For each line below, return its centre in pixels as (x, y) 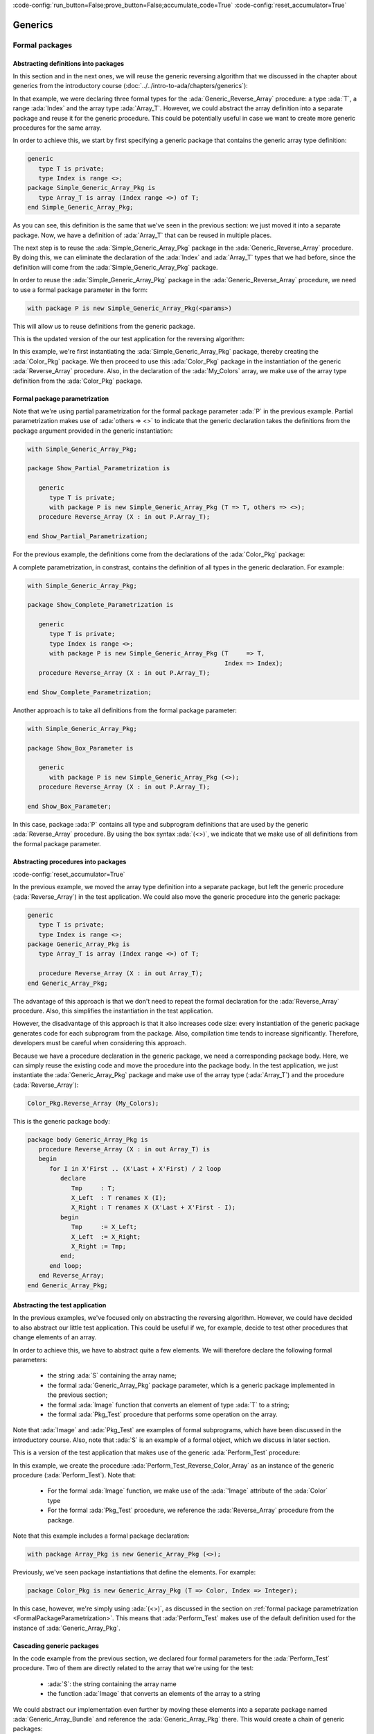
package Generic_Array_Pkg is (79, 944)
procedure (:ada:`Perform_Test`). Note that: (74, 1475)
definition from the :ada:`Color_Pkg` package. (78, 381)
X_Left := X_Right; (106, 1237)
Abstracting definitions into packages (69, 63)
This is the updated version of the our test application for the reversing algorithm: (129, 338)
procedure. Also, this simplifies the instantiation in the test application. (113, 1011)
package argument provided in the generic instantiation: (93, 431)
